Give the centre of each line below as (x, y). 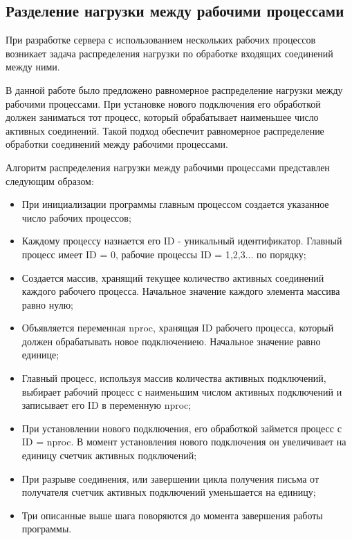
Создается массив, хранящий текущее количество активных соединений (173, 277)
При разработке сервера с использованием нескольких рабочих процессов (161, 40)
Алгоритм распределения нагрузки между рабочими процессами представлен (168, 167)
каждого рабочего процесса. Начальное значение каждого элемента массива (181, 291)
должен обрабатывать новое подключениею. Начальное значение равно (171, 341)
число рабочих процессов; (76, 217)
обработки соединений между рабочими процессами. (117, 144)
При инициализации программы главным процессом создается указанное (175, 204)
